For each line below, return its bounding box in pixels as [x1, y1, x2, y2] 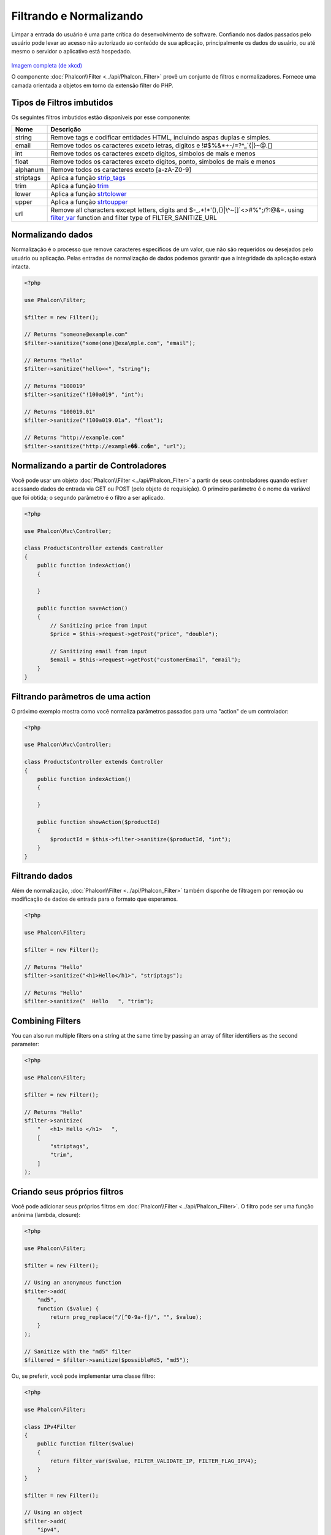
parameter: [11, 1041, 40, 1048]
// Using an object [24, 1509, 83, 1516]
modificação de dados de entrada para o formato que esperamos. [11, 895, 178, 903]
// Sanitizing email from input [50, 648, 147, 655]
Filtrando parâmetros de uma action [11, 691, 151, 702]
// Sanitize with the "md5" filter [24, 1348, 131, 1355]
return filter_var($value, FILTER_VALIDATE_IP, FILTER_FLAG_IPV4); [50, 1458, 257, 1464]
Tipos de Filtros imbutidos [11, 98, 113, 108]
